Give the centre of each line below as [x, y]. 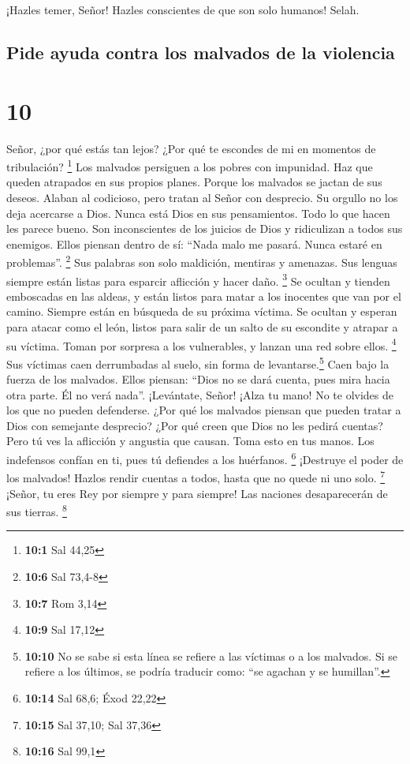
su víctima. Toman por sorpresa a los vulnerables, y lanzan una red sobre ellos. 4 [201, 344]
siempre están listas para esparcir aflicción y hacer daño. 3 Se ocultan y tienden [198, 279]
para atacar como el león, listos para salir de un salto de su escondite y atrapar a [202, 327]
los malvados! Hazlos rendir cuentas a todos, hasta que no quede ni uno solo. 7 [196, 476]
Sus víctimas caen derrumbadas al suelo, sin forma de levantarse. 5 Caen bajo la [198, 362]
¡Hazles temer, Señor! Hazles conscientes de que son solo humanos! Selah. [183, 9]
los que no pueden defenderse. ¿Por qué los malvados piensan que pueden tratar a [204, 410]
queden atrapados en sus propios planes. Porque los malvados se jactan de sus [194, 182]
